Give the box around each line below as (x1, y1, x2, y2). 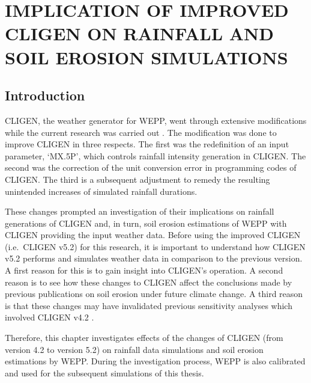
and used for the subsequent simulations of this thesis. (5, 366, 204, 379)
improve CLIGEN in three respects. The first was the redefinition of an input (5, 138, 289, 150)
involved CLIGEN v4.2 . (5, 311, 94, 323)
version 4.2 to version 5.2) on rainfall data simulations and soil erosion (5, 343, 264, 355)
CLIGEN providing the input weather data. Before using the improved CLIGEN (5, 228, 301, 241)
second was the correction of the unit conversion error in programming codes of (5, 161, 297, 174)
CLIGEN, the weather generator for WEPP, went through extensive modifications (5, 114, 307, 126)
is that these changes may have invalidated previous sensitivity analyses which (5, 299, 292, 311)
